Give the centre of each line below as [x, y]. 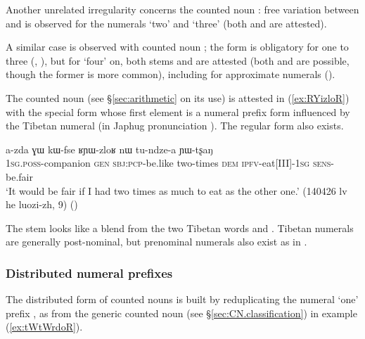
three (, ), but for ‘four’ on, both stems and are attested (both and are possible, [178, 60]
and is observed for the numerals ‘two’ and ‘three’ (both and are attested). [166, 23]
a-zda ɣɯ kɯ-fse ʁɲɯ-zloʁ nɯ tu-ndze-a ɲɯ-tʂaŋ [109, 149]
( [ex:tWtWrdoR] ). [44, 327]
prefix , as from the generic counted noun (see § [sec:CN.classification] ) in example [181, 313]
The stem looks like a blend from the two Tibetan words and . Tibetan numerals [180, 228]
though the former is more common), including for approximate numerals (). [171, 74]
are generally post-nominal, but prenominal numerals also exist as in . [156, 242]
